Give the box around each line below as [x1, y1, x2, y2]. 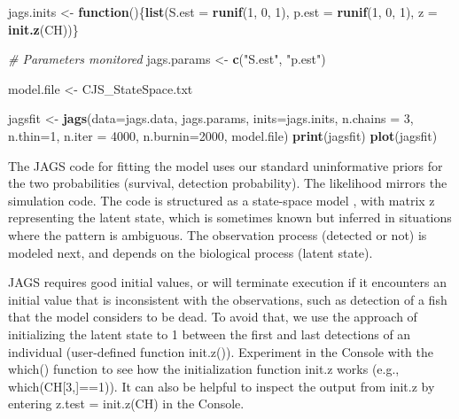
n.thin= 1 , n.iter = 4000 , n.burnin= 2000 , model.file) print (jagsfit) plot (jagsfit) [8, 126, 438, 144]
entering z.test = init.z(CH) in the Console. [8, 394, 245, 413]
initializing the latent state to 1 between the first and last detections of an [8, 324, 411, 343]
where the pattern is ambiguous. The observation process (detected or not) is [8, 225, 427, 244]
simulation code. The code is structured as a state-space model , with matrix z [8, 190, 435, 209]
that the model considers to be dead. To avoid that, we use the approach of [8, 307, 417, 326]
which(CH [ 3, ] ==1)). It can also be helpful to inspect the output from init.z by [8, 376, 435, 395]
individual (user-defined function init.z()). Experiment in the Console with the [8, 342, 434, 361]
